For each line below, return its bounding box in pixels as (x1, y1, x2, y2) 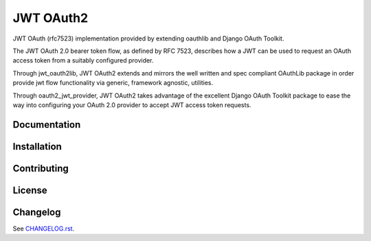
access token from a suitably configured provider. (12, 56, 154, 65)
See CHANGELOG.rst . (12, 224, 75, 233)
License (12, 184, 47, 196)
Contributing (12, 162, 69, 174)
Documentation (12, 119, 81, 130)
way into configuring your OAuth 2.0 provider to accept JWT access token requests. (12, 100, 251, 109)
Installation (12, 141, 62, 152)
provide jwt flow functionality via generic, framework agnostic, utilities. (12, 79, 214, 87)
